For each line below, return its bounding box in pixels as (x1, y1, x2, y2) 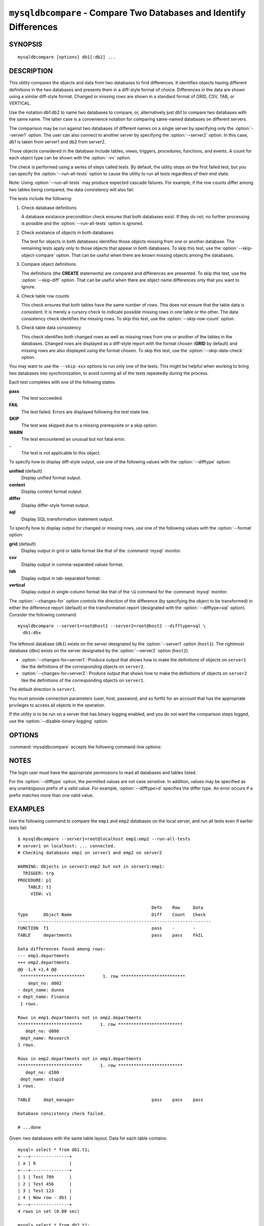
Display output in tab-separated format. (21, 575, 101, 581)
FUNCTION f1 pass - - (18, 925, 196, 931)
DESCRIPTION (9, 67, 53, 76)
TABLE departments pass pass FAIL (18, 932, 203, 938)
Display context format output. (21, 488, 83, 494)
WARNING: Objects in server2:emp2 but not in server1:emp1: (18, 864, 165, 869)
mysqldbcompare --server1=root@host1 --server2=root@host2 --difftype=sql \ (18, 623, 206, 629)
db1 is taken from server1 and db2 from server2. (9, 139, 106, 145)
